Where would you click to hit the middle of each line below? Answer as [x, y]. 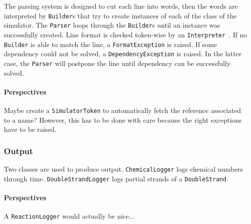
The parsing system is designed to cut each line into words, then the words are [121, 6]
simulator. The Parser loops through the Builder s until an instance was [112, 25]
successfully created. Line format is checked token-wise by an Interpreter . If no [125, 34]
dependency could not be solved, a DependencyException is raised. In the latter [123, 54]
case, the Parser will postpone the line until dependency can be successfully [117, 63]
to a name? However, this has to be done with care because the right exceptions [123, 120]
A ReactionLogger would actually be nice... [69, 216]
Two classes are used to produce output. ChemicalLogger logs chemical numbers [124, 168]
